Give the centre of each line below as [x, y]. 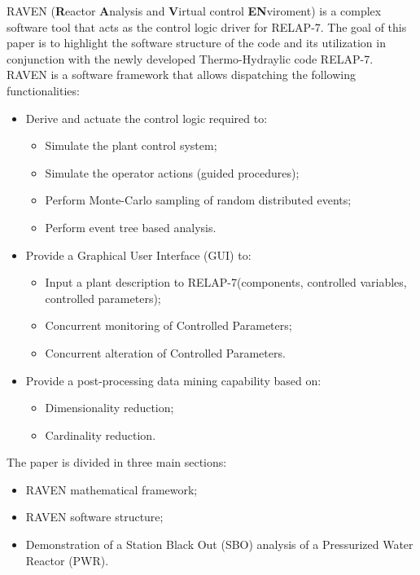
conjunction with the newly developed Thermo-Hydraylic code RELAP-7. [190, 58]
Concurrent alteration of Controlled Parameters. [165, 352]
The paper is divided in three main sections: [117, 462]
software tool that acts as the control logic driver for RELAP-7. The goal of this [207, 26]
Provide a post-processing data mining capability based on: [173, 380]
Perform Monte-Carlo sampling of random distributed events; [198, 200]
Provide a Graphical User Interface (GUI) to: [138, 255]
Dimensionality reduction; [109, 408]
